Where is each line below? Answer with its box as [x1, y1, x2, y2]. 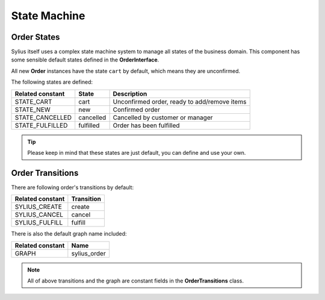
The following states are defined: [11, 78, 93, 86]
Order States [11, 32, 60, 42]
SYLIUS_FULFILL [14, 219, 63, 227]
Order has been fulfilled [113, 121, 180, 130]
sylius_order [71, 249, 106, 257]
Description [113, 89, 147, 98]
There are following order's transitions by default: [11, 184, 134, 191]
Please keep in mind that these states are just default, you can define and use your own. [27, 149, 246, 157]
